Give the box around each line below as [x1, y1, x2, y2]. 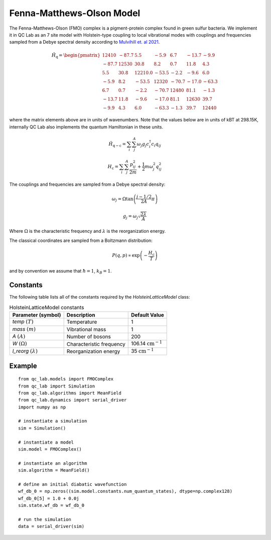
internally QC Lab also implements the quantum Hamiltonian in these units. [9, 123, 163, 130]
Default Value [130, 312, 164, 319]
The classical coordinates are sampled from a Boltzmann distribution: [9, 237, 153, 243]
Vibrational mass [66, 326, 106, 333]
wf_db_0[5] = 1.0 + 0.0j [18, 495, 79, 501]
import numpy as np [18, 404, 66, 410]
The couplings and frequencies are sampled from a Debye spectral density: [9, 181, 166, 187]
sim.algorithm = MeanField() [18, 467, 90, 473]
